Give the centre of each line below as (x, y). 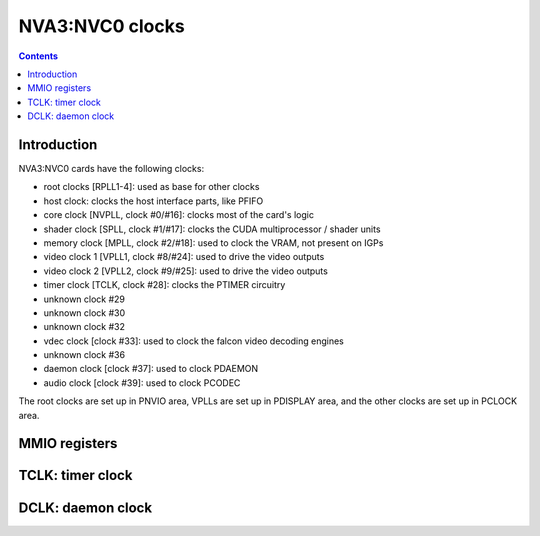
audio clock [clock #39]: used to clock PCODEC (142, 382)
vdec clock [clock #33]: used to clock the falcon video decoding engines (193, 341)
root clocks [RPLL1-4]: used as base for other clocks (151, 187)
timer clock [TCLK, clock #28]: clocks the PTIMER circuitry (164, 285)
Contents (38, 56)
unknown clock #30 (84, 312)
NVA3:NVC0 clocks (101, 26)
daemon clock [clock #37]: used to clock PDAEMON (151, 369)
